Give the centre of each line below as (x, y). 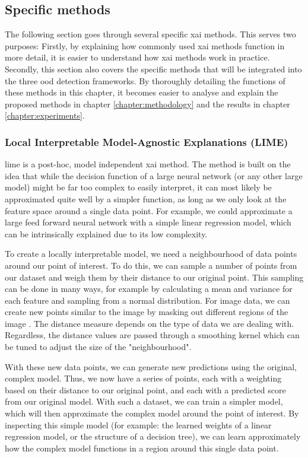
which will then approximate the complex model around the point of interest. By (152, 413)
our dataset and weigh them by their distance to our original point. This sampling (154, 277)
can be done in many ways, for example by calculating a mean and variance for (149, 289)
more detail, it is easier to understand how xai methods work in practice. (137, 57)
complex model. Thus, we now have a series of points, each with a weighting (143, 378)
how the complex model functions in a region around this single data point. (142, 448)
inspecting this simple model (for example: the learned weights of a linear (138, 424)
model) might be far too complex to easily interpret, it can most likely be (138, 187)
